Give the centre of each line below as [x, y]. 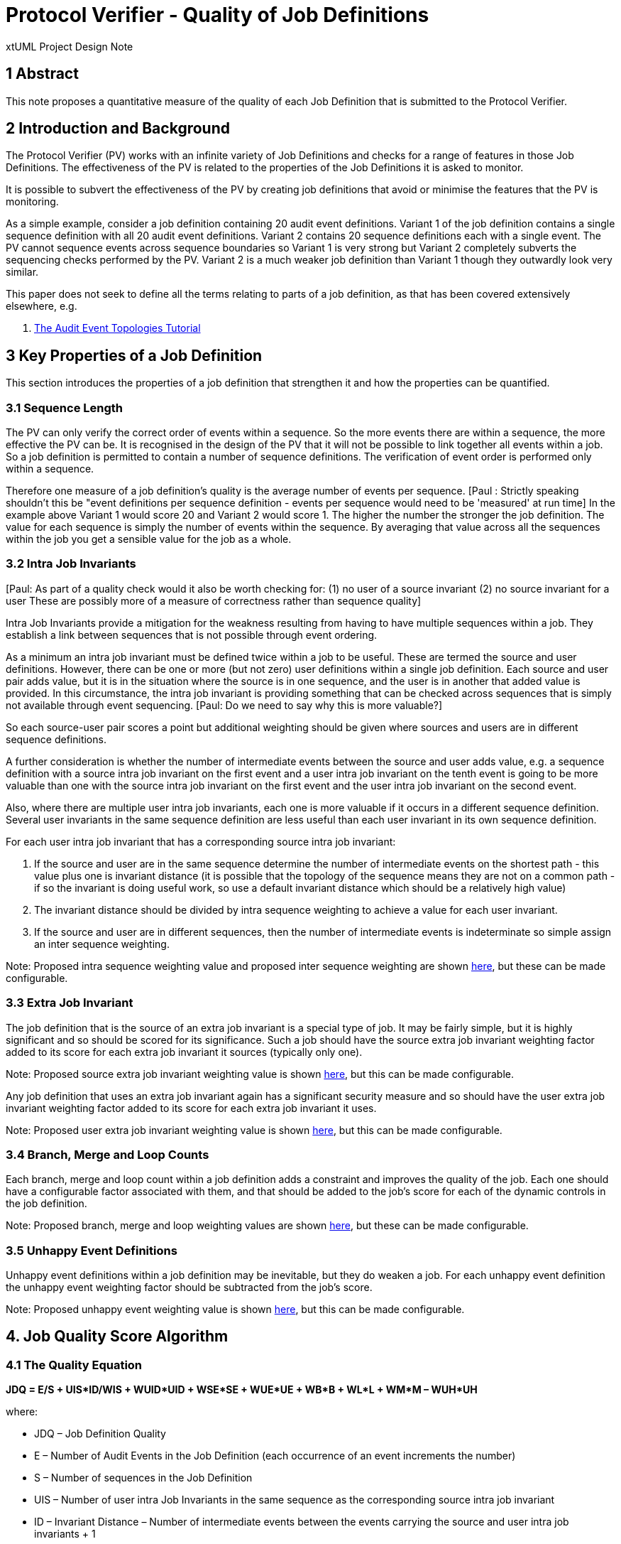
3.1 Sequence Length [64, 407]
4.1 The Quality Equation [74, 1365]
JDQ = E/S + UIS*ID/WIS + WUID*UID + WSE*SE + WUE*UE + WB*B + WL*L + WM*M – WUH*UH [242, 1390]
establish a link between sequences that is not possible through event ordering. [192, 635]
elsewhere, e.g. [42, 306]
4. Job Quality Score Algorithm [117, 1337]
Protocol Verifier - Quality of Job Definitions [218, 15]
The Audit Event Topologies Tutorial [117, 328]
